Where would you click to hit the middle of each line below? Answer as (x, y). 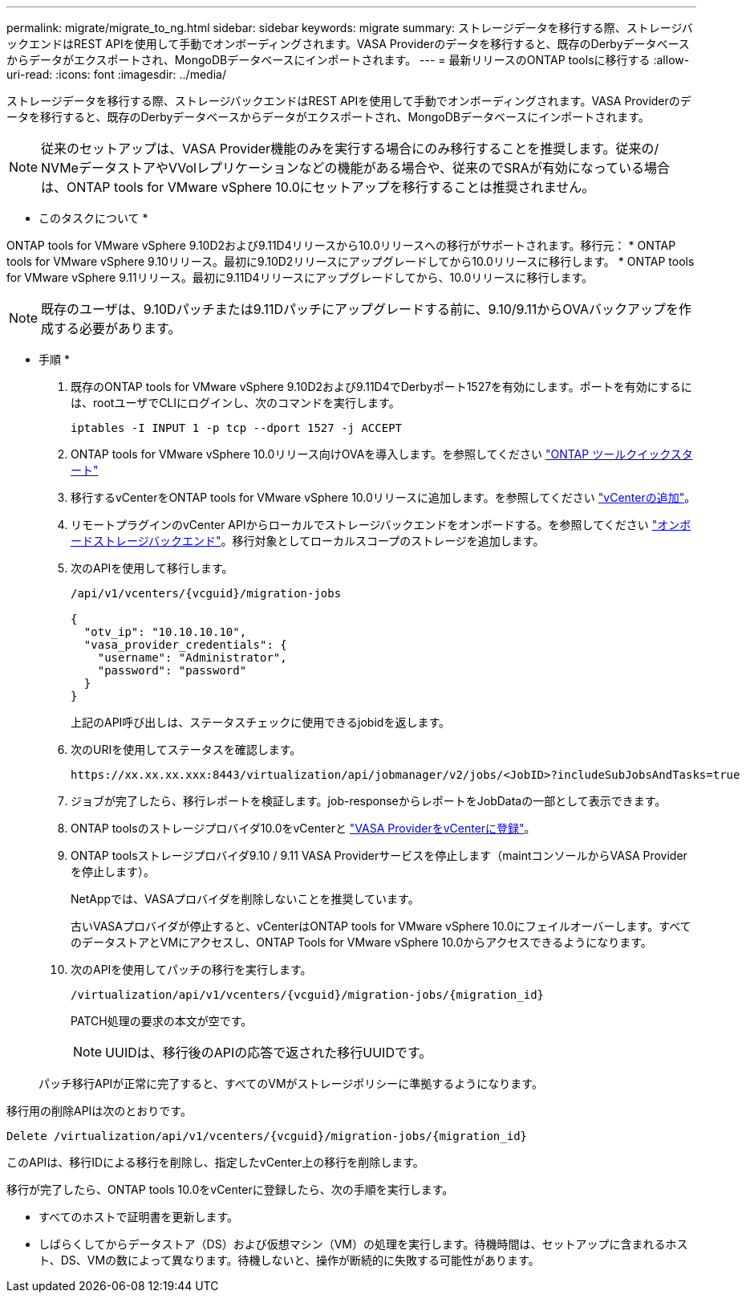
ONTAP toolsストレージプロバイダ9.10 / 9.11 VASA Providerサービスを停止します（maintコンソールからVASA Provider (379, 855)
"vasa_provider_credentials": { (185, 645)
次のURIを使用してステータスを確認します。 (186, 749)
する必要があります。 (118, 328)
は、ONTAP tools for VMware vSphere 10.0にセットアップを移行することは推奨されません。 (318, 187)
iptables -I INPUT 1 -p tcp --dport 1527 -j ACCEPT (237, 428)
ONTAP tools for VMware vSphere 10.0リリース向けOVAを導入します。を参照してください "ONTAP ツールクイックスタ (382, 454)
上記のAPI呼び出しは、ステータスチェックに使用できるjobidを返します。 (260, 722)
